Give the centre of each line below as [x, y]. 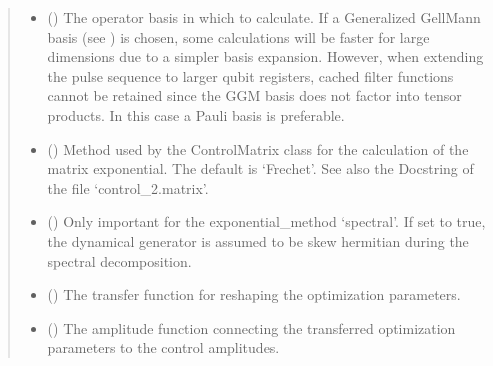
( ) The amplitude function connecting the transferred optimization [251, 327]
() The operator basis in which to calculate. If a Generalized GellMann [264, 17]
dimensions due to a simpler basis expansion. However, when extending [265, 56]
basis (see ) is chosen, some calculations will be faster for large [238, 36]
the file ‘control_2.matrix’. [128, 187]
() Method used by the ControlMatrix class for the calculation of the [258, 148]
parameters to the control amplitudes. [163, 347]
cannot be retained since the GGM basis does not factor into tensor [254, 95]
